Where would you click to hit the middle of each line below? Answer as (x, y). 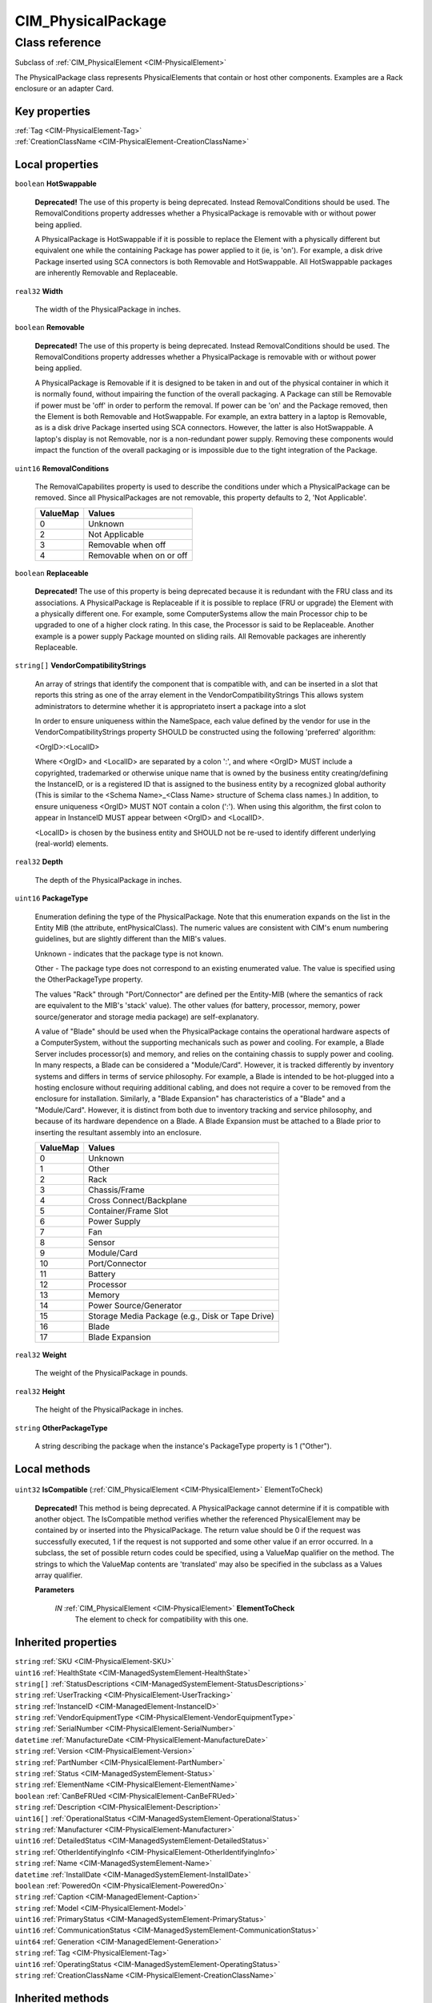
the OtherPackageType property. (89, 979)
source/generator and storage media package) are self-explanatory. (147, 1017)
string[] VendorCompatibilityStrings (81, 666)
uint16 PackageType (52, 898)
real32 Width (39, 291)
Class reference (58, 42)
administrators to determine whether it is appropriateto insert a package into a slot (170, 706)
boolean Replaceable (52, 573)
